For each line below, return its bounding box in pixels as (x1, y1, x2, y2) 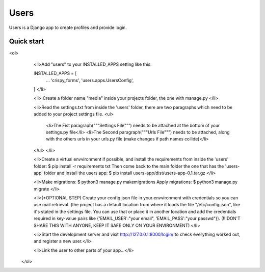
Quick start (9, 37, 44, 46)
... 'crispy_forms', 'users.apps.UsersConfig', (46, 77, 134, 83)
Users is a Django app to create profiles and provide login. (9, 25, 127, 30)
